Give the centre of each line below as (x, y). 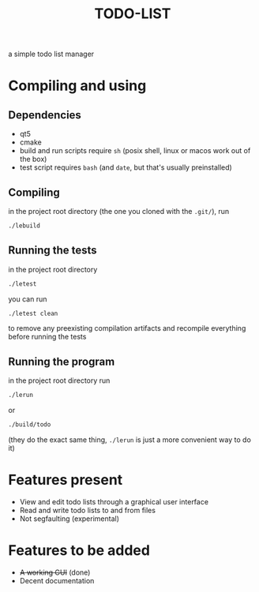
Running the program (62, 361)
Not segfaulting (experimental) (69, 519)
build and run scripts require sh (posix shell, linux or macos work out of (135, 151)
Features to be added (79, 551)
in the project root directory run (59, 380)
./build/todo (30, 425)
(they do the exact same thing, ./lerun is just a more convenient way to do (129, 440)
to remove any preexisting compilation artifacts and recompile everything (127, 328)
